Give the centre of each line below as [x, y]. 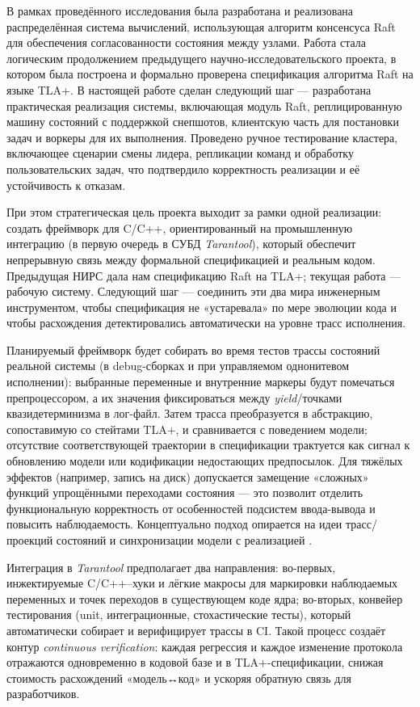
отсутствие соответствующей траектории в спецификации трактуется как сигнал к [208, 445]
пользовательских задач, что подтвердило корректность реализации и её [183, 168]
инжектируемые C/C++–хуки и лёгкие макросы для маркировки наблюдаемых [202, 583]
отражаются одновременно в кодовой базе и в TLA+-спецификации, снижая [195, 662]
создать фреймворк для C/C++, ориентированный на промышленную [180, 227]
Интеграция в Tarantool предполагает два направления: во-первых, [171, 567]
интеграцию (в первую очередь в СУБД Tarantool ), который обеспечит [181, 244]
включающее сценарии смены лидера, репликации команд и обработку [180, 153]
